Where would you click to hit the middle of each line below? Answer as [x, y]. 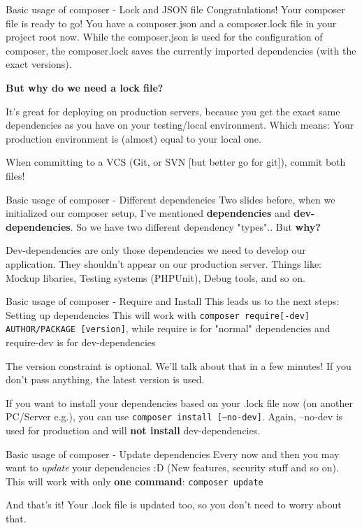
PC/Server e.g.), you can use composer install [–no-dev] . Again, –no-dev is [174, 416]
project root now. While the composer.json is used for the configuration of [164, 37]
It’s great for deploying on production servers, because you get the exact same [173, 111]
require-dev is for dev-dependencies [81, 342]
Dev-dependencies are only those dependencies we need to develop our [156, 250]
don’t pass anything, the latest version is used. [105, 379]
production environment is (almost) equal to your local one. [133, 138]
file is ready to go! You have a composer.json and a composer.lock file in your [171, 23]
